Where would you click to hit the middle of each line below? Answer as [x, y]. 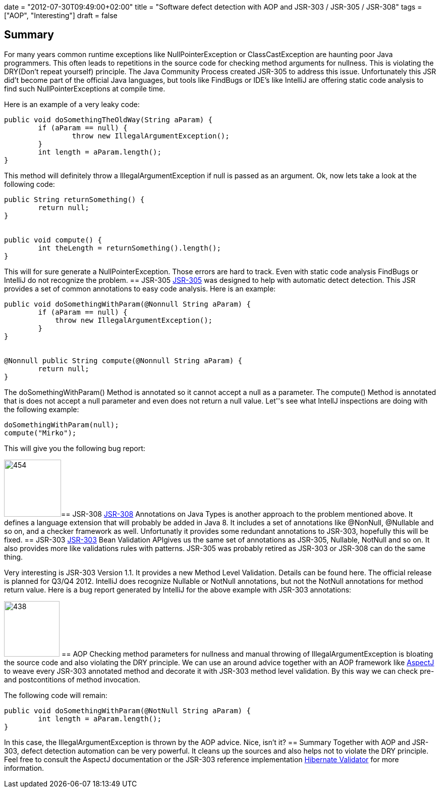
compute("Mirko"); [40, 433]
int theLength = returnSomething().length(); [129, 248]
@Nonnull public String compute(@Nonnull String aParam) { [123, 360]
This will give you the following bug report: [75, 448]
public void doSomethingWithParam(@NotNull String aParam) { [127, 710]
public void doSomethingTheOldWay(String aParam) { [108, 119]
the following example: [42, 409]
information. [24, 768]
